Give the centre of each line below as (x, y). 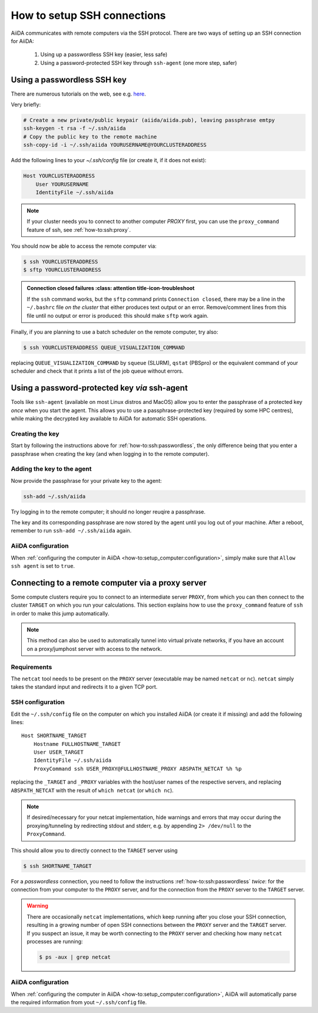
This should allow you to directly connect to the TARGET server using (94, 850)
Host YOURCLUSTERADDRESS (59, 176)
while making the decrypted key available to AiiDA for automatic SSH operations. (109, 419)
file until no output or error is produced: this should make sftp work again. (118, 315)
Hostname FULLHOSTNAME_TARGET (77, 744)
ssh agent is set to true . (43, 566)
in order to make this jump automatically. (60, 613)
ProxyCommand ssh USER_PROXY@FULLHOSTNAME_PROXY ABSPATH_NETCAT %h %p (138, 769)
